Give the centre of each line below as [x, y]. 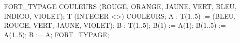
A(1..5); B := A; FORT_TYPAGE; [57, 34]
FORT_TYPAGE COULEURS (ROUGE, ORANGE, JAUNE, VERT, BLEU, [120, 6]
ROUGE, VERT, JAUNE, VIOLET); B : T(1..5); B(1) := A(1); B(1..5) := [115, 25]
